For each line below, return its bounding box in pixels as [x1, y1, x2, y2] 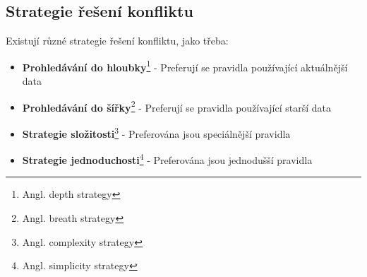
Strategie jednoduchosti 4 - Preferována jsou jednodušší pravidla [22, 151, 313, 167]
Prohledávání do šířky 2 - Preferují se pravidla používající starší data [22, 98, 331, 114]
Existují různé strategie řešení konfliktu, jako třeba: [6, 33, 229, 48]
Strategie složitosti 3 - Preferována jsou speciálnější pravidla [22, 124, 291, 141]
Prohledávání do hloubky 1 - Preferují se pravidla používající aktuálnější [22, 57, 348, 74]
